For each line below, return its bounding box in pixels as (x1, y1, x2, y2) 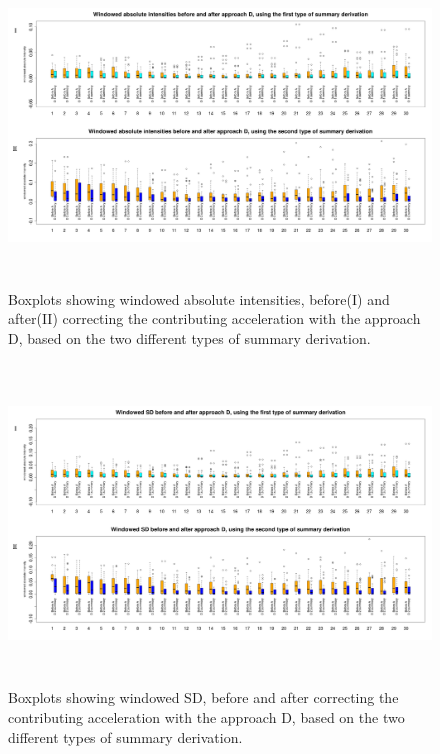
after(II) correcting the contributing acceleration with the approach (8, 308, 421, 329)
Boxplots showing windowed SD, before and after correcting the (8, 687, 399, 708)
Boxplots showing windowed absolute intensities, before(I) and (8, 288, 390, 309)
